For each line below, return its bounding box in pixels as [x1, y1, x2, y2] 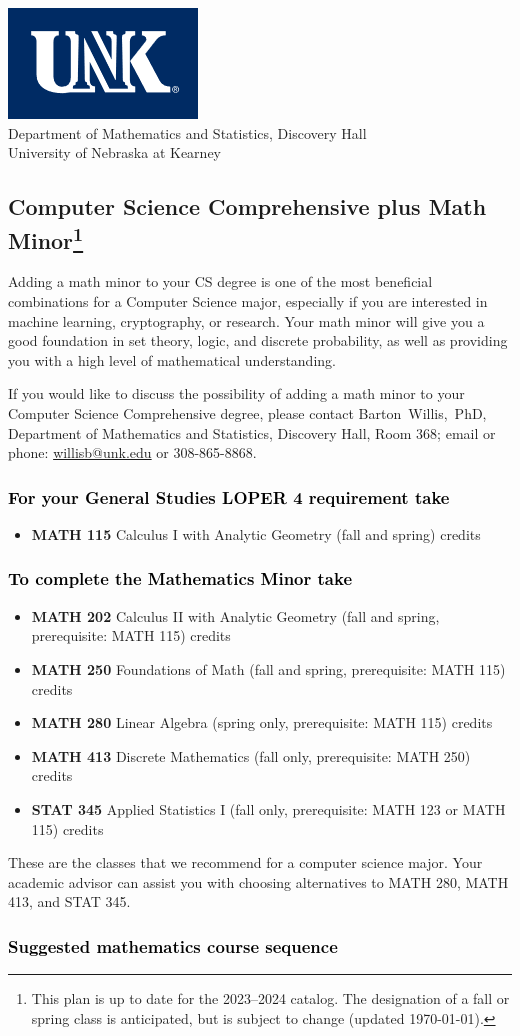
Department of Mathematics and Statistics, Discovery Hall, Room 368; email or [8, 422, 496, 443]
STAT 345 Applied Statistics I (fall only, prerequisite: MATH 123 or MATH [31, 798, 506, 819]
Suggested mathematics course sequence [8, 933, 338, 958]
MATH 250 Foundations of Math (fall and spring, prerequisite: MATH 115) [31, 658, 506, 679]
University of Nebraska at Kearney [8, 142, 221, 163]
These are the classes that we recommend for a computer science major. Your [8, 852, 483, 873]
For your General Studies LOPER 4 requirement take [8, 484, 450, 509]
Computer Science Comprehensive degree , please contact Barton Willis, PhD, [8, 402, 487, 423]
